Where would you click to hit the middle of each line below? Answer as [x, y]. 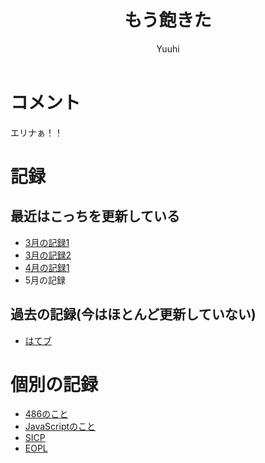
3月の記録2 [48, 255]
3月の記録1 [47, 242]
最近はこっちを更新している [95, 216]
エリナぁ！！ [36, 132]
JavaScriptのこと [60, 427]
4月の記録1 [47, 267]
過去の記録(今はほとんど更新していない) [133, 314]
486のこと [46, 414]
